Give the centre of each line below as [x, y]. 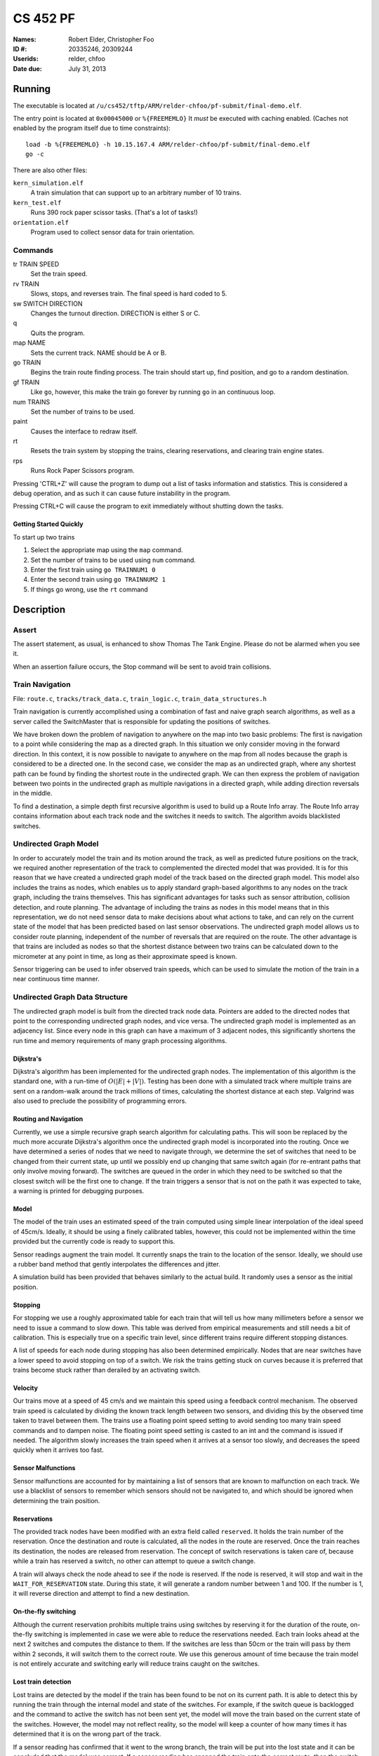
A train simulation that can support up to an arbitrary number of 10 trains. [136, 192]
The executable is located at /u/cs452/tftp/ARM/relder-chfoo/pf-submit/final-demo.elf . [157, 105]
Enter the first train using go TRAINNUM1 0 [93, 570]
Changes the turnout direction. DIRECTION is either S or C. [115, 313]
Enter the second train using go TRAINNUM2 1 [98, 579]
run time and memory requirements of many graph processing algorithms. [120, 1040]
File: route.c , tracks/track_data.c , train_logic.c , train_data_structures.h [140, 698]
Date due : [27, 68]
